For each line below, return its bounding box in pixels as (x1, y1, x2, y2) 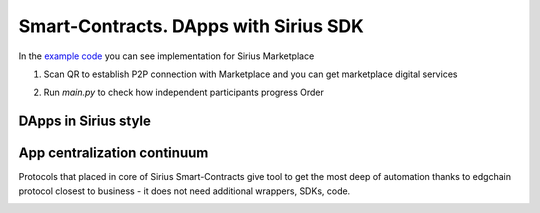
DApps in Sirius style (18, 113, 152, 130)
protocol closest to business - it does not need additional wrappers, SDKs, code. (18, 185, 351, 197)
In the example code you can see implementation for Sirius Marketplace (18, 50, 315, 62)
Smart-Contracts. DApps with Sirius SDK (18, 15, 364, 37)
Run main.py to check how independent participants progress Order (43, 86, 325, 99)
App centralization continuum (18, 145, 209, 162)
